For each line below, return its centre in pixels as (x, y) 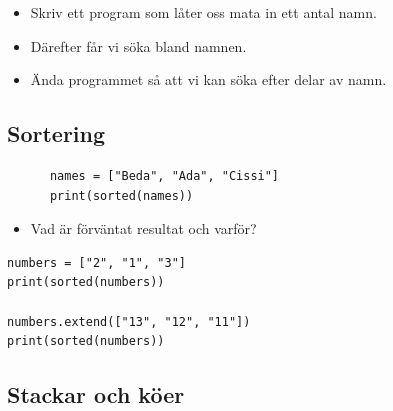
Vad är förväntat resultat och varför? (143, 228)
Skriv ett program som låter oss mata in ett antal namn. (203, 12)
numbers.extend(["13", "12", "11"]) (129, 321)
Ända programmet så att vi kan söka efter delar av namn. (208, 79)
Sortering (56, 133)
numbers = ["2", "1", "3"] (96, 262)
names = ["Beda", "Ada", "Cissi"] (164, 175)
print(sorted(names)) (121, 195)
